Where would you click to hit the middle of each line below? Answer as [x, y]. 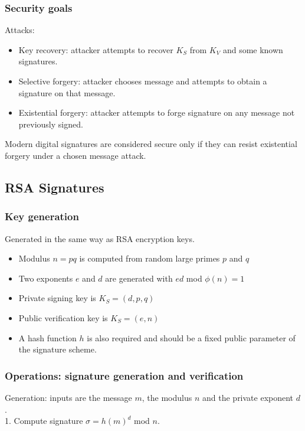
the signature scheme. [58, 349]
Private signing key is [57, 298]
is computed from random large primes [150, 258]
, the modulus [167, 397]
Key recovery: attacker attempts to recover [96, 49]
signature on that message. [67, 92]
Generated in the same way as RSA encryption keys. [100, 238]
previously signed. [51, 124]
